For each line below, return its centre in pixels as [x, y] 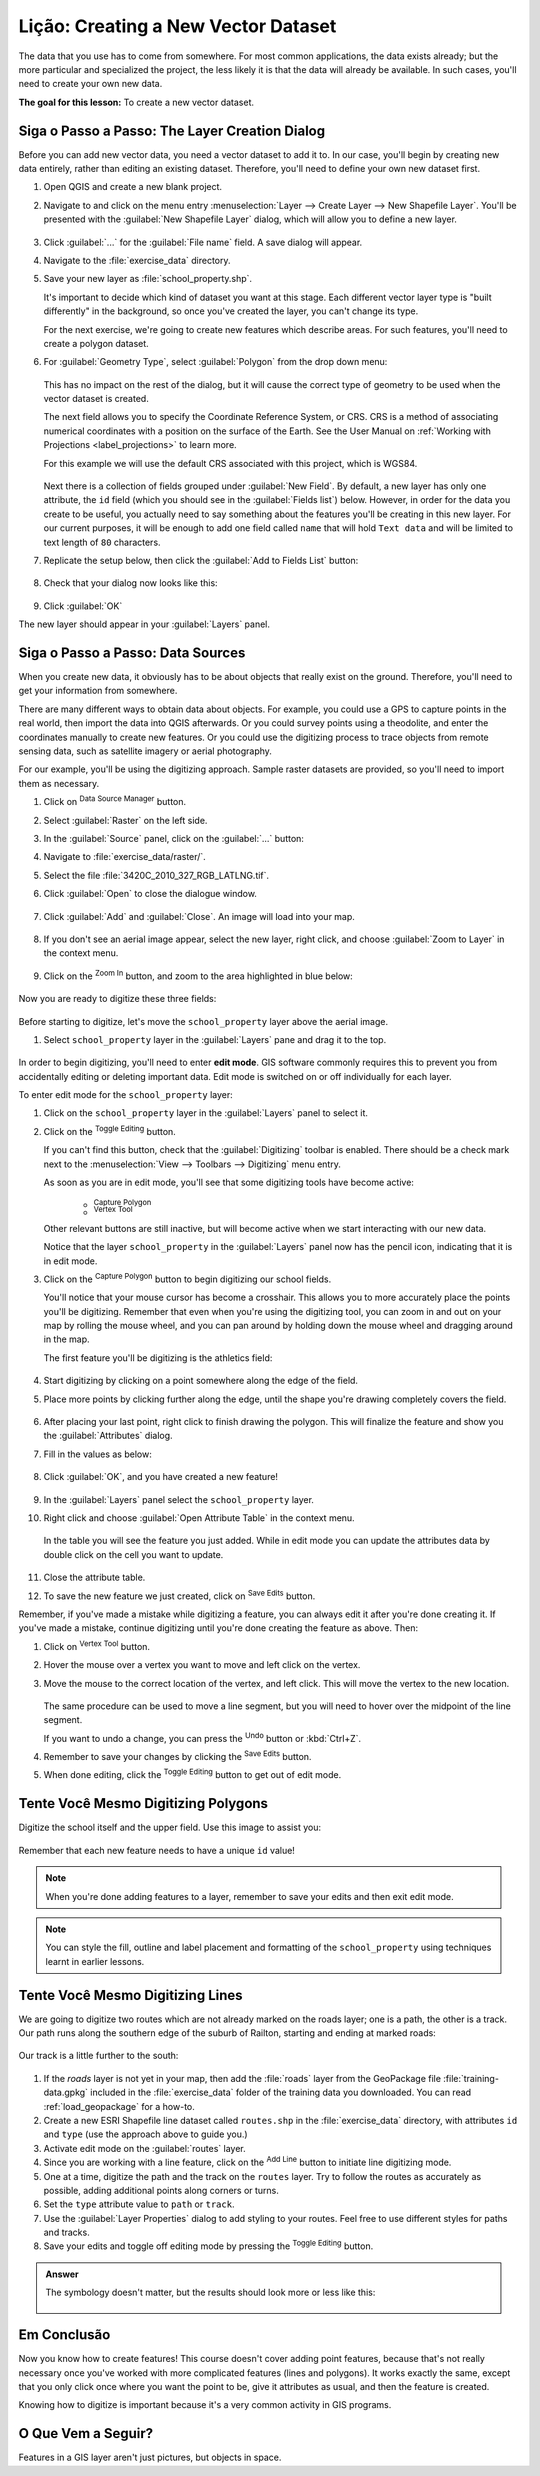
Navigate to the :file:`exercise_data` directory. [137, 260]
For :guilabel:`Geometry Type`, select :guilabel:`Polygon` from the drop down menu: [215, 362]
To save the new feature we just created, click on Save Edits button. [179, 1595]
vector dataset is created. [96, 399]
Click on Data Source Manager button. [115, 801]
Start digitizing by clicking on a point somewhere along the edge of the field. [201, 1381]
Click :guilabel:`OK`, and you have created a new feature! [161, 1477]
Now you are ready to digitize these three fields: [117, 999]
